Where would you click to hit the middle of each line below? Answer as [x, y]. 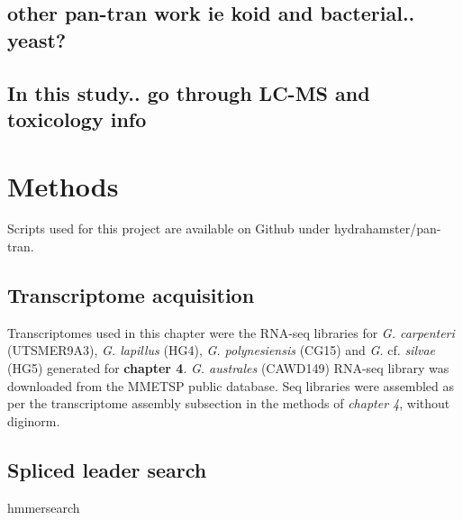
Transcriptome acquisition [131, 295]
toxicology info [77, 119]
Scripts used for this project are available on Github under [169, 228]
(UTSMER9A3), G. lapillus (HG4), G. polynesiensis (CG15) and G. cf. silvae [222, 350]
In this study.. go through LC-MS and [189, 92]
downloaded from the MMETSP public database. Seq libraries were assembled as [231, 385]
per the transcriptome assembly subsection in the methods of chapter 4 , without [229, 403]
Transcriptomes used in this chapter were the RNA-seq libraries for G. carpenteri [231, 332]
